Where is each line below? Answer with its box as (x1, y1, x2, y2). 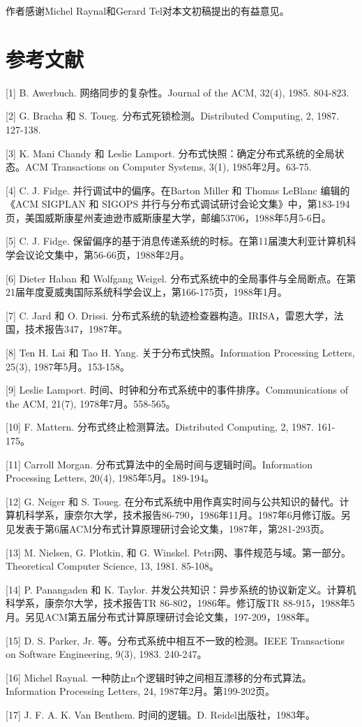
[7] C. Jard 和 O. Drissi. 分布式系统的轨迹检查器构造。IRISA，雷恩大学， (6, 308, 334, 322)
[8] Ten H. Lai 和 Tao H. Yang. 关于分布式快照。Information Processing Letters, (6, 345, 355, 360)
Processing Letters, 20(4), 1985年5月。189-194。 (6, 470, 214, 485)
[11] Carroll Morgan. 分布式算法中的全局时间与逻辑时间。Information (6, 456, 313, 471)
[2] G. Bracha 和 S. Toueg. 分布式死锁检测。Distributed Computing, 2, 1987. (6, 108, 340, 123)
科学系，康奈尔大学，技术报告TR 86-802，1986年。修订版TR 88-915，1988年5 (6, 596, 355, 610)
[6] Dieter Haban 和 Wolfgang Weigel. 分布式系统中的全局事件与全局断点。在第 (6, 271, 356, 285)
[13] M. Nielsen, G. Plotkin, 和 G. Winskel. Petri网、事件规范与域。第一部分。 (6, 545, 352, 559)
